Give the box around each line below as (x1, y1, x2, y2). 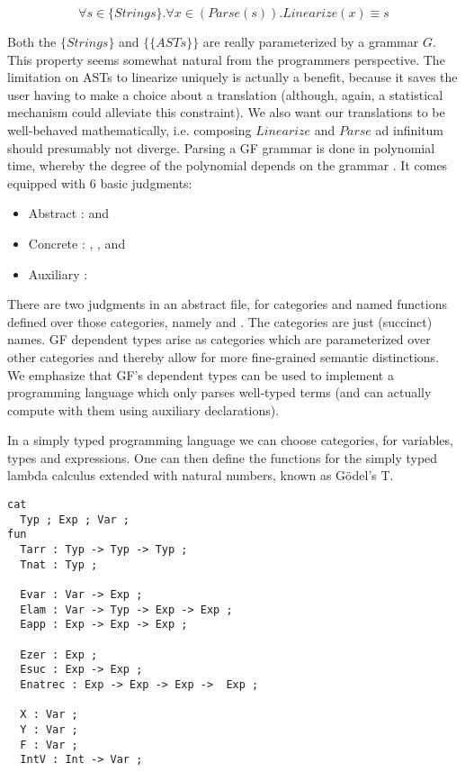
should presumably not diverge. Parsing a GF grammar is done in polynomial (7, 138, 435, 157)
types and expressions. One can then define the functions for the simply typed (7, 448, 438, 467)
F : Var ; (20, 738, 78, 751)
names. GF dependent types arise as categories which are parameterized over (7, 330, 431, 349)
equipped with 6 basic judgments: (7, 173, 192, 192)
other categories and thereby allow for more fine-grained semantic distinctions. (7, 347, 440, 366)
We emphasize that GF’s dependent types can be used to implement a (7, 365, 394, 384)
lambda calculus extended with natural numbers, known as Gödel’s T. (7, 466, 394, 485)
